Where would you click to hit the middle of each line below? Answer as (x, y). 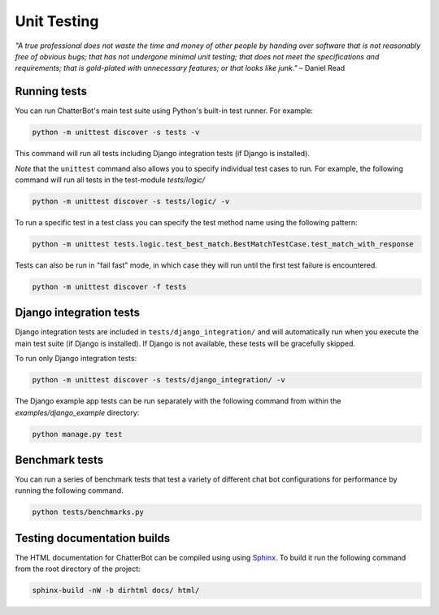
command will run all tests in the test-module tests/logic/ (110, 180)
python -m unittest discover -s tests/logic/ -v (131, 201)
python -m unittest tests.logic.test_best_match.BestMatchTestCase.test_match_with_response (223, 244)
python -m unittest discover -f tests (109, 286)
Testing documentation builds (93, 538)
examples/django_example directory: (77, 412)
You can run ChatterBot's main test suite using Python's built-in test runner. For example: (164, 111)
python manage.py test (77, 434)
